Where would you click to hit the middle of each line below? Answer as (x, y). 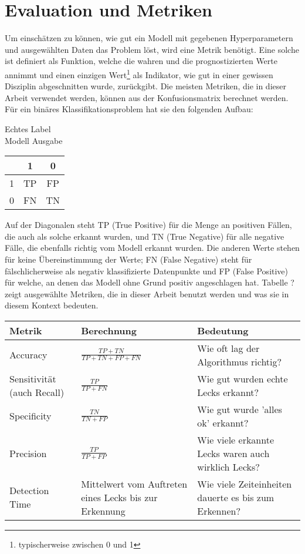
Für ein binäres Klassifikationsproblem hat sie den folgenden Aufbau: (129, 109)
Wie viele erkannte (236, 439)
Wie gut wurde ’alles (240, 409)
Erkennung (103, 511)
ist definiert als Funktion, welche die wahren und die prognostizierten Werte (141, 61)
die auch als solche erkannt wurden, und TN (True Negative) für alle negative (145, 236)
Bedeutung (223, 330)
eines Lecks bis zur (119, 497)
